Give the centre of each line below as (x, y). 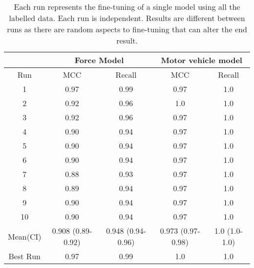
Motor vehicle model (201, 60)
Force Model (99, 60)
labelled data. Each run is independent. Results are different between (127, 18)
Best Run (24, 256)
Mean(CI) (25, 236)
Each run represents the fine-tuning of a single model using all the (127, 7)
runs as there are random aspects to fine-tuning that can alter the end (127, 29)
